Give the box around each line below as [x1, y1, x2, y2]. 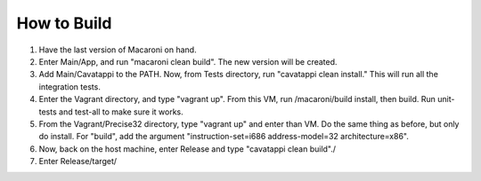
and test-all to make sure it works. [58, 106, 184, 117]
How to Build [16, 13, 112, 33]
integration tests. [38, 81, 102, 92]
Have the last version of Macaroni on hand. [38, 44, 197, 55]
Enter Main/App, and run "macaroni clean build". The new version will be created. [38, 56, 338, 67]
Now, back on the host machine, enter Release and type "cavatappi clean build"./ [38, 143, 337, 154]
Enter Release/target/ [38, 156, 118, 167]
